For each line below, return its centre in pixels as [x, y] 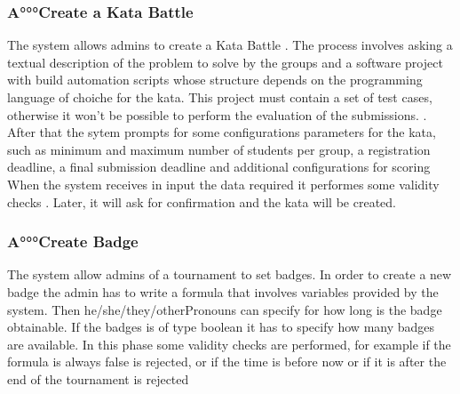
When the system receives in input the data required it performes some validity [223, 184]
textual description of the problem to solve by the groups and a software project [225, 62]
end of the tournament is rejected [98, 378]
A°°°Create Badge [73, 241]
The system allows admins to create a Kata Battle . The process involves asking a [230, 45]
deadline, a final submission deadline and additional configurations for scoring [219, 167]
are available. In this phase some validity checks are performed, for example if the [229, 344]
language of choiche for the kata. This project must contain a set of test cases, [220, 97]
